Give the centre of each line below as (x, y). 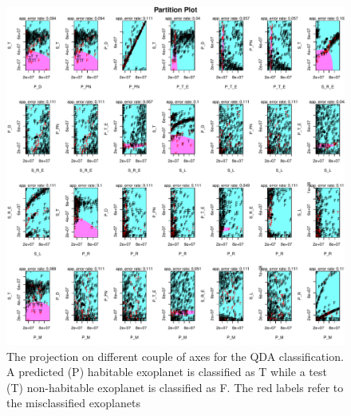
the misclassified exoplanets (73, 403)
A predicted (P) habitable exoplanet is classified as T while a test (167, 372)
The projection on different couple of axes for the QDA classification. (175, 356)
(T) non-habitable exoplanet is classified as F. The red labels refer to (175, 387)
